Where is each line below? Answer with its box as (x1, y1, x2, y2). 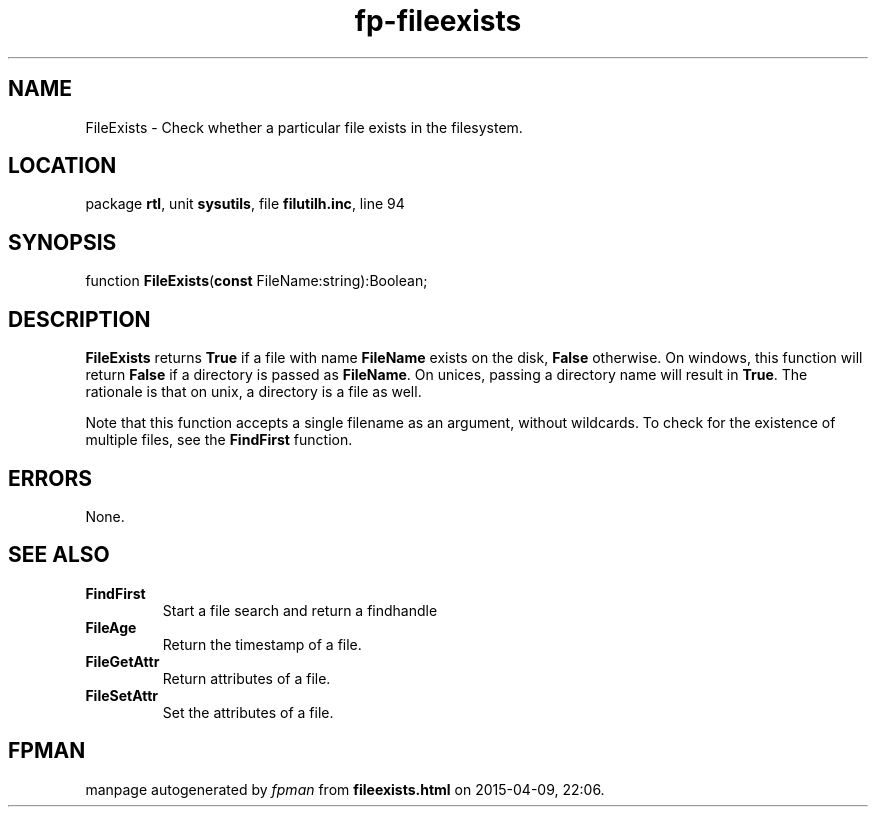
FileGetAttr (85, 652, 160, 670)
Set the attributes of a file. (162, 703, 334, 721)
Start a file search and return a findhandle (162, 601, 438, 619)
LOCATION (8, 153, 117, 179)
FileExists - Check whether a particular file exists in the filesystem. (85, 118, 523, 136)
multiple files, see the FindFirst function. (85, 431, 353, 449)
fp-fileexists (354, 4, 522, 38)
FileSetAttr (85, 686, 159, 704)
